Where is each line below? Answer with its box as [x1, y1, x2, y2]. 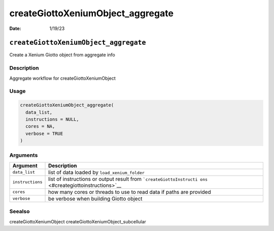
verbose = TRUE [25, 130, 63, 137]
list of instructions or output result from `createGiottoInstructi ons [48, 175, 208, 182]
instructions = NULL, [25, 116, 80, 122]
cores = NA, [25, 123, 55, 129]
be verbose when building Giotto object [48, 195, 143, 202]
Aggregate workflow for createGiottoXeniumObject [9, 75, 116, 81]
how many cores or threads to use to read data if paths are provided [48, 188, 211, 195]
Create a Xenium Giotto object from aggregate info [9, 52, 115, 58]
